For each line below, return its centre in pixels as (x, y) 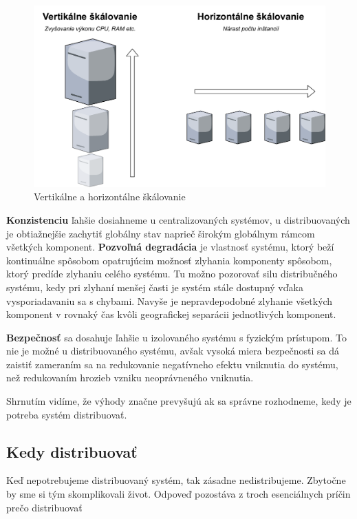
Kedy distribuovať (72, 451)
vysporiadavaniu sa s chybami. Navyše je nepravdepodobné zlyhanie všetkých (170, 300)
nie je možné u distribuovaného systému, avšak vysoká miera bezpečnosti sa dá (173, 351)
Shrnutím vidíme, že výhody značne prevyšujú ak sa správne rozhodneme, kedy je (179, 401)
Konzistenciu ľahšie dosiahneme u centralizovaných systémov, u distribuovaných (178, 219)
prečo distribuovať (44, 507)
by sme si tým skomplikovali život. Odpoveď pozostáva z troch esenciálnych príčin (178, 494)
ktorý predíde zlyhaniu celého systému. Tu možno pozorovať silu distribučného (172, 274)
